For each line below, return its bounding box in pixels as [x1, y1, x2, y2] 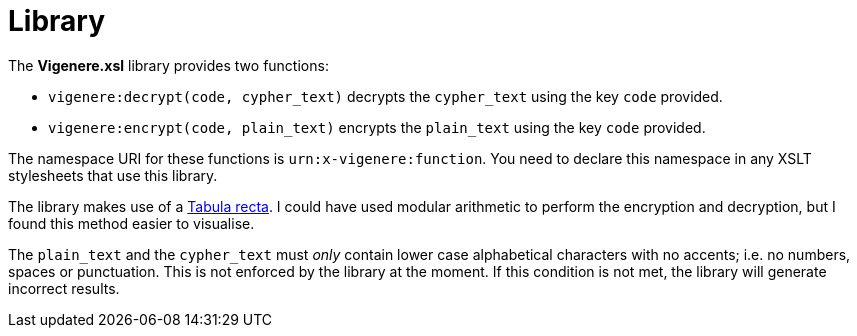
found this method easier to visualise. [8, 214, 255, 232]
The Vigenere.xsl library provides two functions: [8, 56, 329, 74]
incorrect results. [8, 279, 120, 297]
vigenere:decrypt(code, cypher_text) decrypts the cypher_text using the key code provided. [48, 87, 723, 105]
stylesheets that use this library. [8, 166, 218, 184]
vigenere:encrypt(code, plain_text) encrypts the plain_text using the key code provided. [48, 118, 706, 136]
